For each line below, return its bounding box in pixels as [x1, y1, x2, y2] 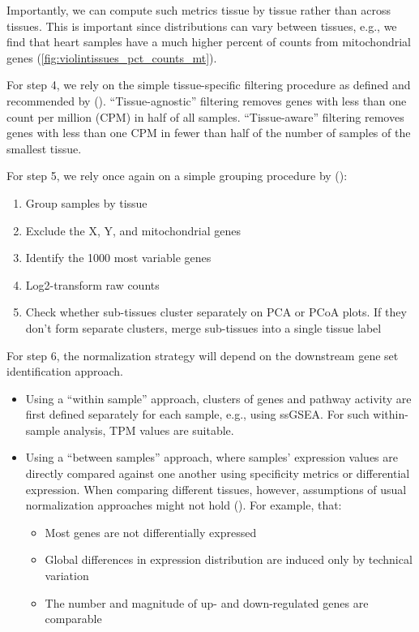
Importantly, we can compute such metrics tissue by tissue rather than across [6, 2, 391, 18]
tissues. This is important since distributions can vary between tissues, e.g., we [6, 17, 397, 34]
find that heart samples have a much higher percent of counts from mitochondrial [6, 33, 411, 50]
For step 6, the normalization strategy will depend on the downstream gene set [6, 346, 399, 363]
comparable [45, 610, 102, 627]
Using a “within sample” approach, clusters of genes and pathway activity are [25, 389, 412, 406]
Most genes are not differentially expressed [45, 523, 257, 540]
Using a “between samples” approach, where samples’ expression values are [25, 449, 398, 466]
